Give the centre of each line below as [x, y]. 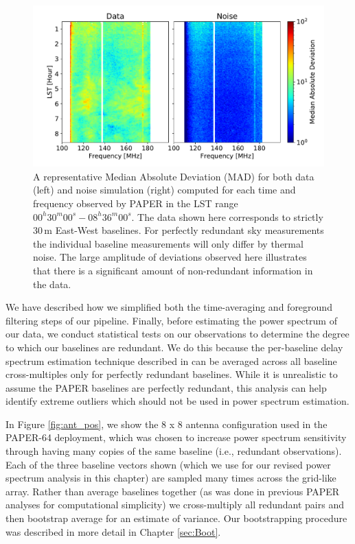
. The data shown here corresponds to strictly [227, 216]
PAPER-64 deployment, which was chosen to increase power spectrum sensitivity [176, 437]
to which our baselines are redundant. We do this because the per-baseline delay [174, 347]
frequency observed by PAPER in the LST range [136, 203]
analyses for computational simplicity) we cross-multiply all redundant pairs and [175, 505]
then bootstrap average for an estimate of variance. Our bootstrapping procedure [176, 518]
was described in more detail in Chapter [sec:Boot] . [113, 531]
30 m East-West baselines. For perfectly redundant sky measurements [179, 230]
